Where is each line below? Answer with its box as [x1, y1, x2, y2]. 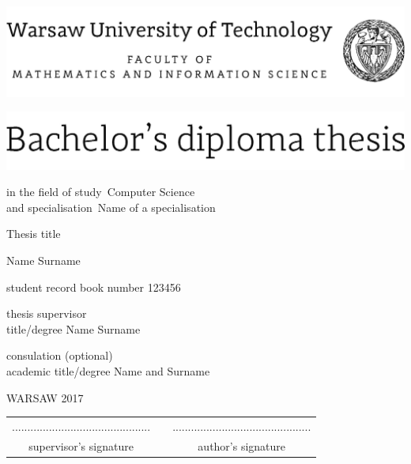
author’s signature [198, 437, 286, 454]
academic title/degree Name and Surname [6, 362, 210, 379]
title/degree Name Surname [6, 320, 141, 337]
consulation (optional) [6, 347, 113, 364]
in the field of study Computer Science [6, 183, 195, 200]
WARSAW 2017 [6, 389, 84, 406]
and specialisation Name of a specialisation [6, 198, 216, 215]
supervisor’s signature [28, 437, 134, 454]
